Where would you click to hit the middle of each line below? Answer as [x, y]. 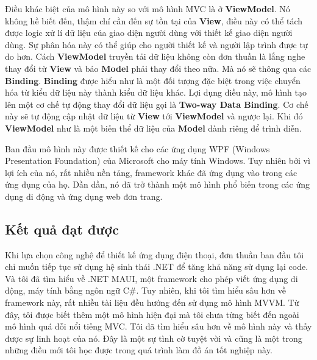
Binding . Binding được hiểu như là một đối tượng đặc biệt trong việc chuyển [153, 80]
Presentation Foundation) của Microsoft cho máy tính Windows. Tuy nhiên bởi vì [158, 161]
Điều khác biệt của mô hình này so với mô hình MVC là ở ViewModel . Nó [148, 9]
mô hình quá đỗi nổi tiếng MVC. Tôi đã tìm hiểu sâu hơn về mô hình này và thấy [158, 326]
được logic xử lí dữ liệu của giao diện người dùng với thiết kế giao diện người [149, 33]
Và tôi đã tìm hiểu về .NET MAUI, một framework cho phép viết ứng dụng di [151, 278]
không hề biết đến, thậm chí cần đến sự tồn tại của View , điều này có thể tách [154, 20]
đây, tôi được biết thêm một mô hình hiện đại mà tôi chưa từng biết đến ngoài [152, 314]
